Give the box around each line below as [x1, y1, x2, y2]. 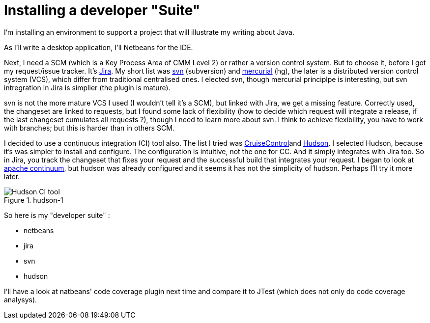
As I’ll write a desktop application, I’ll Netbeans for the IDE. [4, 43, 193, 52]
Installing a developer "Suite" [4, 2, 201, 19]
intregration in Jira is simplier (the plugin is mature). [4, 83, 171, 92]
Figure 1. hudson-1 [4, 195, 63, 204]
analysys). [4, 295, 37, 304]
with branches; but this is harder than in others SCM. [4, 123, 174, 132]
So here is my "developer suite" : [4, 211, 110, 219]
